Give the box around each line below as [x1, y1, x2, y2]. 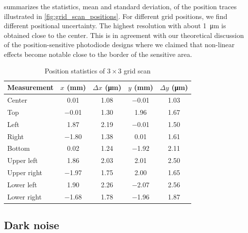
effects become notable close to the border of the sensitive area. [4, 49, 192, 59]
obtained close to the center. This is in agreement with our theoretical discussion [4, 30, 244, 40]
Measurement [7, 82, 54, 92]
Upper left [7, 155, 38, 165]
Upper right [7, 167, 43, 178]
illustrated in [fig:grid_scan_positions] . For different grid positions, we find [4, 11, 228, 21]
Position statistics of [44, 65, 105, 75]
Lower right [7, 191, 42, 201]
